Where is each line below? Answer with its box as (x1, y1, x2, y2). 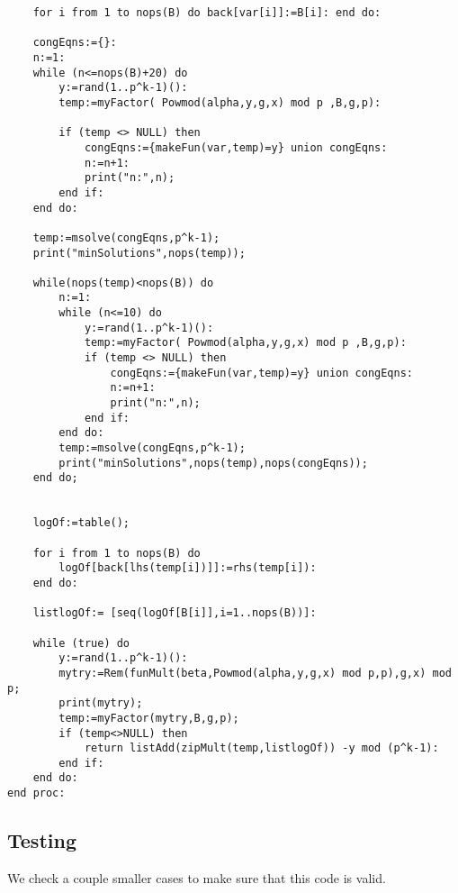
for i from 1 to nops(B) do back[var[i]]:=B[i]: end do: (32, 6, 382, 19)
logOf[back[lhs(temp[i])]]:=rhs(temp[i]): (58, 561, 317, 575)
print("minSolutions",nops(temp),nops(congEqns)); (58, 456, 368, 469)
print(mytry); (58, 697, 143, 710)
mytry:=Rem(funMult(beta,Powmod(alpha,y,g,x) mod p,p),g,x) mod (58, 666, 452, 679)
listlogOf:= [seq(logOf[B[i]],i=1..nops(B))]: (32, 606, 317, 620)
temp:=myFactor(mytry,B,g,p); (58, 711, 239, 724)
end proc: (7, 787, 66, 800)
